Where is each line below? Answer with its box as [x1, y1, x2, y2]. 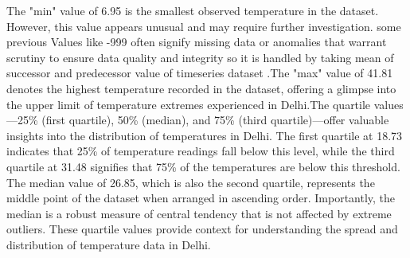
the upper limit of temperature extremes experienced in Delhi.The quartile [6, 96, 371, 112]
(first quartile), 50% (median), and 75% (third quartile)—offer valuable [41, 111, 389, 128]
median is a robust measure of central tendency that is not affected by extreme [6, 205, 392, 221]
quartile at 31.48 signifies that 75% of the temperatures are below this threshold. [6, 158, 400, 174]
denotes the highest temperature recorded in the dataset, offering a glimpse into [6, 80, 396, 96]
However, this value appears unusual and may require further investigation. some [6, 18, 401, 34]
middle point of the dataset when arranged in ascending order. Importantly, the [6, 190, 396, 206]
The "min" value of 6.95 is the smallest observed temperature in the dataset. [6, 2, 379, 18]
